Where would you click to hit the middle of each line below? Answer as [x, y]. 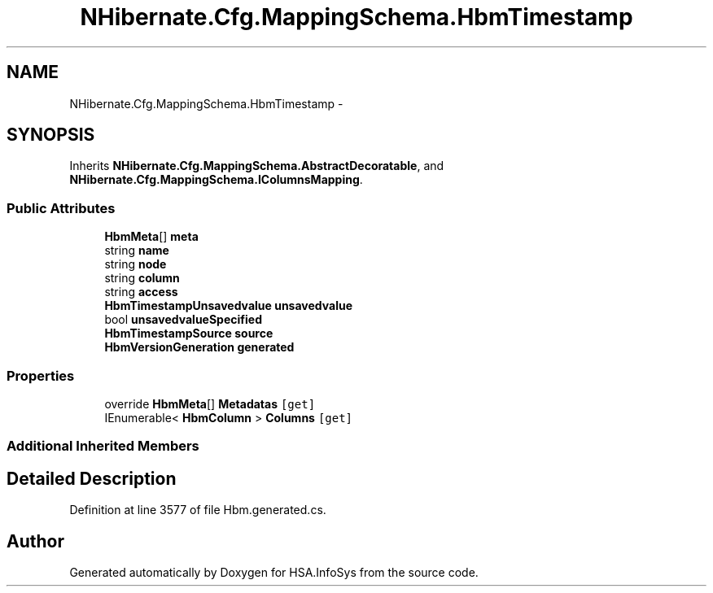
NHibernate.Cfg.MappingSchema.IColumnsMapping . [216, 180]
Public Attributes [61, 208]
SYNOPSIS [51, 135]
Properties [41, 375]
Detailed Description [92, 478]
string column [142, 278]
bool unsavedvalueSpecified [183, 320]
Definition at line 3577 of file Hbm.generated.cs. [198, 510]
